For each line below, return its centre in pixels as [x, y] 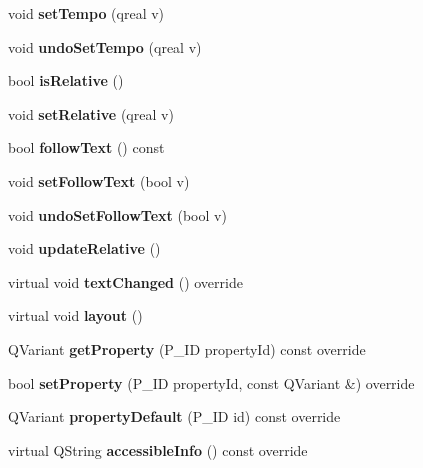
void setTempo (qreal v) [86, 13]
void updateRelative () [84, 248]
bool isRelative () [66, 80]
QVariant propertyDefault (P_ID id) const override [174, 416]
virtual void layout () [75, 315]
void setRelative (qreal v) [91, 113]
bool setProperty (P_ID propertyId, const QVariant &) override [211, 382]
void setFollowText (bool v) [99, 180]
